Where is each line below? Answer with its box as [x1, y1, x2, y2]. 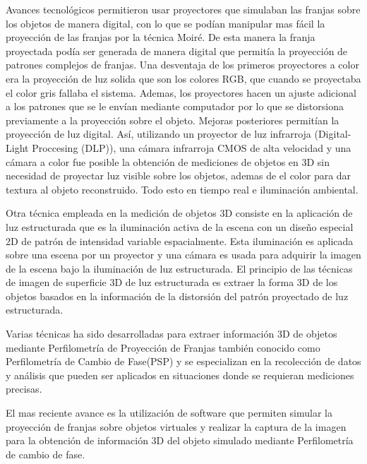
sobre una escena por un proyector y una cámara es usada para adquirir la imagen [6, 247, 361, 262]
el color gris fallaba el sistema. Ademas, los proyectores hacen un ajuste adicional [6, 85, 356, 100]
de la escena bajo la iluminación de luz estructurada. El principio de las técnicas [6, 261, 353, 275]
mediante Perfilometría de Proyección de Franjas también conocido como [6, 340, 320, 355]
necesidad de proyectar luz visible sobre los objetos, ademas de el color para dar [6, 168, 351, 183]
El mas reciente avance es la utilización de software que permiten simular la [6, 405, 332, 420]
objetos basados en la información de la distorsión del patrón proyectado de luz [6, 288, 349, 303]
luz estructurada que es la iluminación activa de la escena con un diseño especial [6, 219, 354, 234]
